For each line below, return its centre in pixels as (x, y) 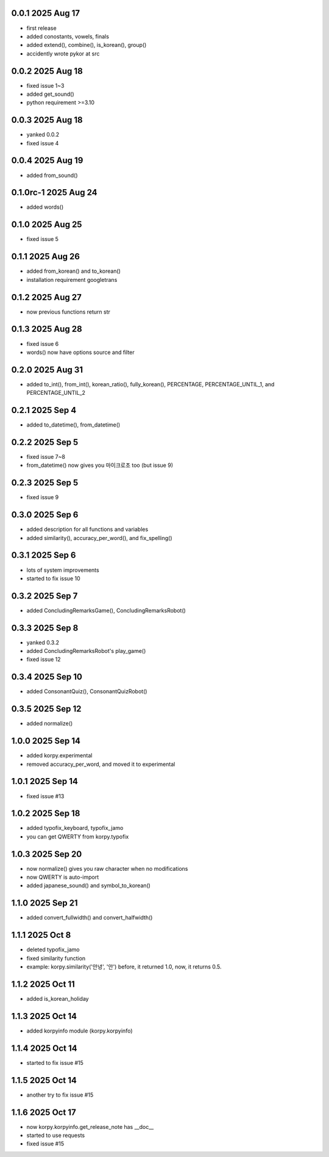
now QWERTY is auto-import (63, 877)
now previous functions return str (69, 312)
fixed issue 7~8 (46, 457)
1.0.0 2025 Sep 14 (46, 741)
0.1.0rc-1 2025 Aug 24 (54, 193)
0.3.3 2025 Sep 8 (45, 628)
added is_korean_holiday (58, 998)
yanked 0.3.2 (43, 642)
